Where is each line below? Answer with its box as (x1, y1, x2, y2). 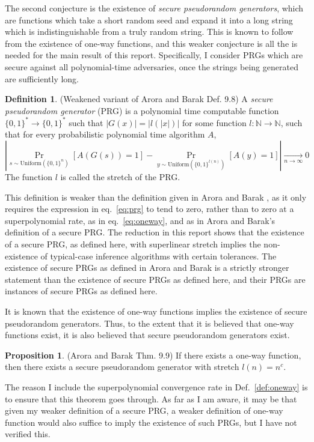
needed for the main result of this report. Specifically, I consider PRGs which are (5, 49, 303, 61)
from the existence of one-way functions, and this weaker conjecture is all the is (5, 37, 298, 49)
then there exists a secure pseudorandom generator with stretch (5, 360, 239, 373)
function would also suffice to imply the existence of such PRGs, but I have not (5, 416, 297, 428)
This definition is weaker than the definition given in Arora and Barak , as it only (5, 190, 307, 203)
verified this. (5, 428, 51, 440)
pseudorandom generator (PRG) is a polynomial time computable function (5, 104, 279, 117)
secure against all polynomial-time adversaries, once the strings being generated (5, 60, 298, 73)
